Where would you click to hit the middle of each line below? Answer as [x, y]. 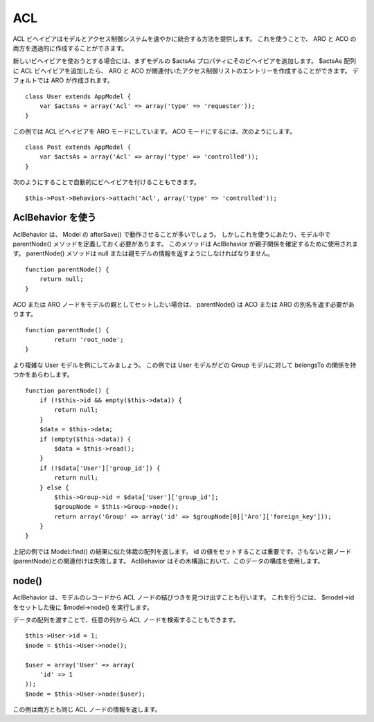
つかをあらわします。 [43, 374]
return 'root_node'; [89, 340]
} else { [54, 487]
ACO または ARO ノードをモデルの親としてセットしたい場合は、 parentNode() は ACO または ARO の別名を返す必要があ [184, 304]
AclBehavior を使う [55, 218]
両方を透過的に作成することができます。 [70, 48]
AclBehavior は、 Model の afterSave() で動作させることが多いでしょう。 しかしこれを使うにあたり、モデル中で [172, 234]
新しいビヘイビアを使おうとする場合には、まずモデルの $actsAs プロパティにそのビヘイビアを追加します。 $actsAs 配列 [185, 61]
